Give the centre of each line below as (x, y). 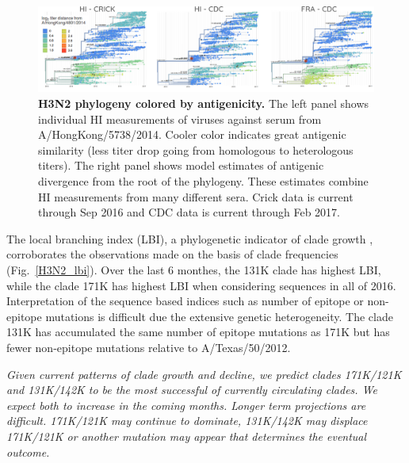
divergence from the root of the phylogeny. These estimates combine (203, 181)
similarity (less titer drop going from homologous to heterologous (196, 149)
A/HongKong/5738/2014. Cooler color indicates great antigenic (192, 134)
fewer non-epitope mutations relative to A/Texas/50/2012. (149, 347)
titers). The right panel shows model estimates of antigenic (181, 165)
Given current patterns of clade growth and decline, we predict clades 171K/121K (204, 374)
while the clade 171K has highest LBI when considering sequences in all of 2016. (201, 285)
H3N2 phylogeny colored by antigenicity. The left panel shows (204, 103)
